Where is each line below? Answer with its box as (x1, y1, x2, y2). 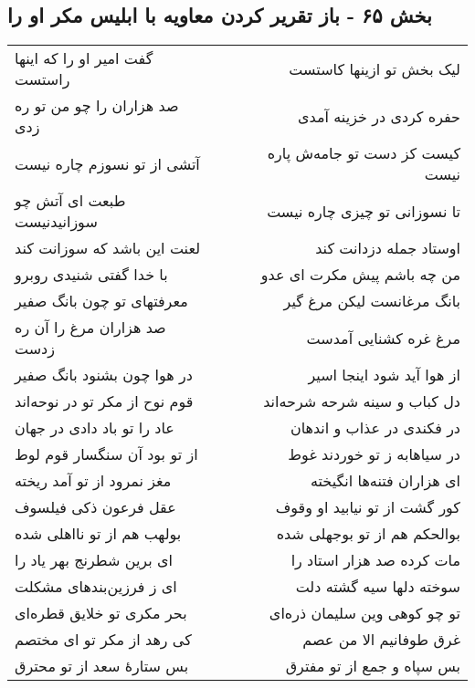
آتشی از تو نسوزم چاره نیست (15, 152, 200, 174)
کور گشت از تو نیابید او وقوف (275, 496, 460, 518)
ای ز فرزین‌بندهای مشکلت (15, 576, 177, 598)
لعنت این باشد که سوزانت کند (15, 237, 201, 259)
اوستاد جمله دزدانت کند (315, 237, 460, 259)
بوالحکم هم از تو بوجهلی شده (276, 523, 460, 545)
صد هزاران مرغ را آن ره (15, 317, 166, 339)
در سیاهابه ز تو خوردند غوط (288, 443, 460, 465)
